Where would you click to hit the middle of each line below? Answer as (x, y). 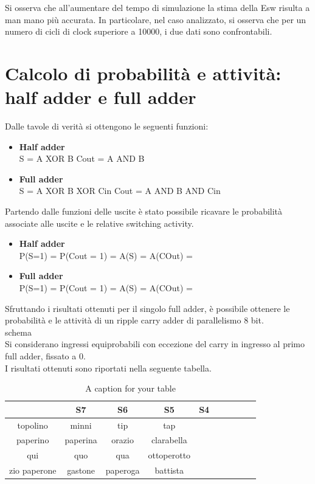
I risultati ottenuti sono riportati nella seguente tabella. (108, 368)
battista (169, 470)
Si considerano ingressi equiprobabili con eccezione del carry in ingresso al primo (155, 344)
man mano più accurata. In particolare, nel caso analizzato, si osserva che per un (156, 19)
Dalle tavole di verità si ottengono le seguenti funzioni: (107, 126)
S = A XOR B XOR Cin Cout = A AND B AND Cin (120, 191)
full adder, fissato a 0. (45, 356)
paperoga (123, 470)
